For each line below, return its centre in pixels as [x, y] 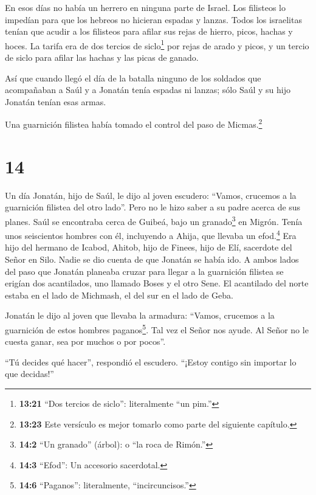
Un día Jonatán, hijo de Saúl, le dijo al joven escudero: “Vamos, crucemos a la [151, 195]
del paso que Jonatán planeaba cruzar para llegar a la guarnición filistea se [144, 271]
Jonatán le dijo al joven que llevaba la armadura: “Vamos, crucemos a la [140, 315]
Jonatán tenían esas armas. [56, 101]
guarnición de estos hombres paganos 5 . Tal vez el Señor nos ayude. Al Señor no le [157, 329]
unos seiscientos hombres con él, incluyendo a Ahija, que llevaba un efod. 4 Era [151, 234]
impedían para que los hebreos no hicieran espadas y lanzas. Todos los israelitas [153, 19]
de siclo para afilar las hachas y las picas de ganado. [102, 57]
